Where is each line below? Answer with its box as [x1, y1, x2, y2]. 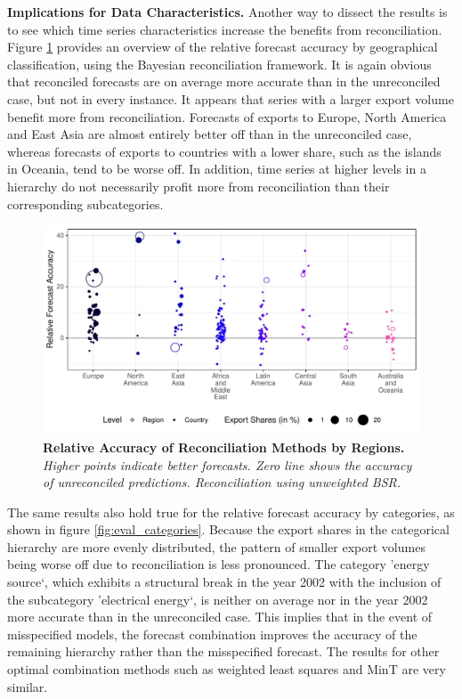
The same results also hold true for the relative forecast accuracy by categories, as [7, 502, 455, 521]
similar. [7, 677, 48, 695]
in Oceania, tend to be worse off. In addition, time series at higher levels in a [7, 159, 426, 178]
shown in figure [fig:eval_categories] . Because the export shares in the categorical [7, 520, 450, 539]
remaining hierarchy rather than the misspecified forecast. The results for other [7, 642, 440, 661]
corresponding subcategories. [7, 194, 164, 213]
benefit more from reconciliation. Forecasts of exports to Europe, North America [7, 107, 447, 126]
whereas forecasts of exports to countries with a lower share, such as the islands [7, 142, 442, 160]
